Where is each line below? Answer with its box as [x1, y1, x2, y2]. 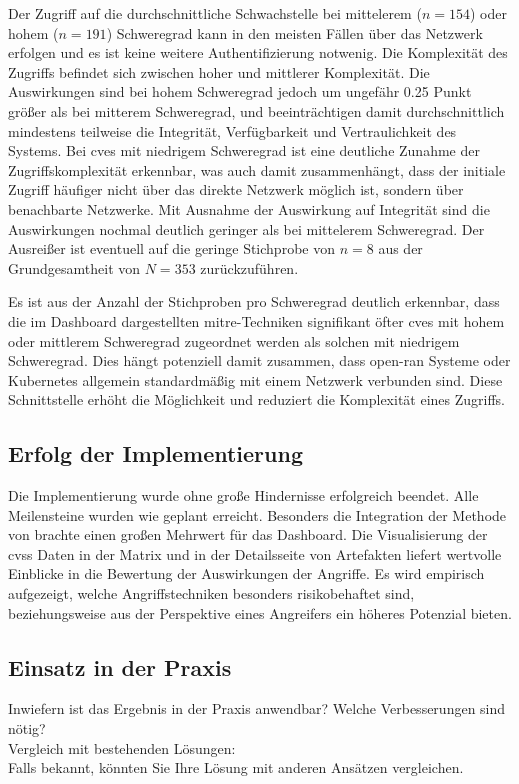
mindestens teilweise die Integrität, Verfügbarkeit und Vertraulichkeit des [8, 120, 457, 141]
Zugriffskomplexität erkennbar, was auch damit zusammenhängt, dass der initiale [8, 159, 506, 180]
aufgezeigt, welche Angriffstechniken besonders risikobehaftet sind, [8, 583, 415, 604]
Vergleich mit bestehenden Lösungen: [8, 737, 236, 758]
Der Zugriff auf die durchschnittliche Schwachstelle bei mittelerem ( [8, 3, 422, 23]
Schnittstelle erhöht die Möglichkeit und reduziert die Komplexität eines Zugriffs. [8, 389, 506, 410]
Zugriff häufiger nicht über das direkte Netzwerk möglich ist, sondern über [8, 179, 464, 200]
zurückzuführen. [200, 257, 299, 278]
